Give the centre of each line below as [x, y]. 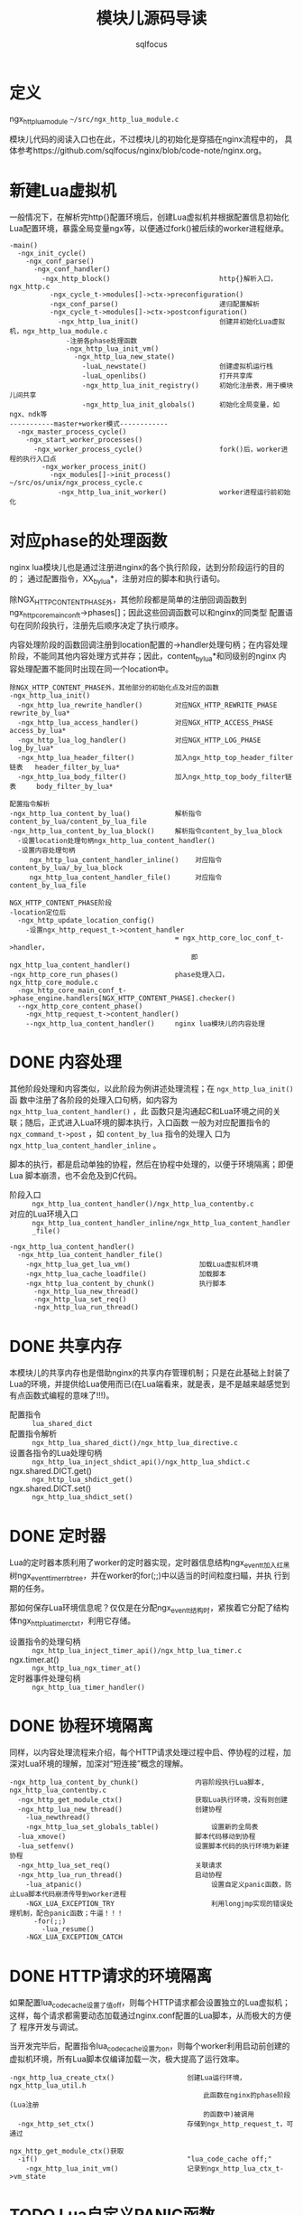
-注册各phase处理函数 [102, 341]
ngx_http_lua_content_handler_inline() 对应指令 [126, 859]
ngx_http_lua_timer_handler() [89, 1687]
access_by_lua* [38, 730]
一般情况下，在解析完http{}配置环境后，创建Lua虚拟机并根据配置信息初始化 [150, 217]
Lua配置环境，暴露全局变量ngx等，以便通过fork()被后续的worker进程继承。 [149, 229]
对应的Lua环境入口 [44, 1214]
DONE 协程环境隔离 [81, 1726]
